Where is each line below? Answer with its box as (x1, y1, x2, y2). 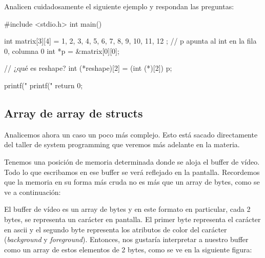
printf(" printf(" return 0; (4, 80, 83, 90)
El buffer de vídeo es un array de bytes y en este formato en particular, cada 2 (4, 204, 251, 214)
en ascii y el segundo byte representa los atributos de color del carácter (4, 224, 227, 234)
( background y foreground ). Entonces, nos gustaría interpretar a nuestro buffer (4, 234, 249, 245)
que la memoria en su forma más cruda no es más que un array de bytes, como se (4, 176, 260, 187)
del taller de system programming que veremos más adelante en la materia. (4, 139, 240, 150)
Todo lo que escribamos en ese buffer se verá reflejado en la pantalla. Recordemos (4, 166, 260, 177)
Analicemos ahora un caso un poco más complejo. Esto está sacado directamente (4, 129, 258, 140)
